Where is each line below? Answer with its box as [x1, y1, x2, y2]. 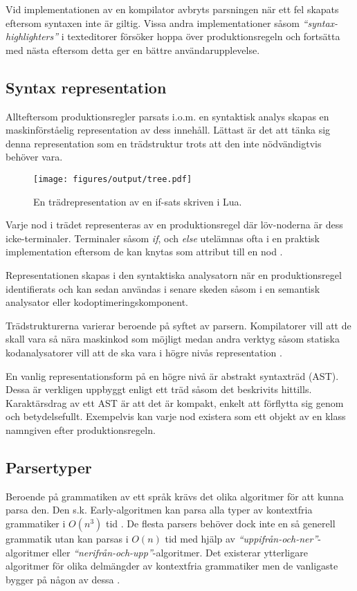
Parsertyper [6, 456, 92, 478]
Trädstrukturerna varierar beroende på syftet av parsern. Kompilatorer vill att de [6, 318, 351, 332]
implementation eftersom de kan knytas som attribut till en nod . [6, 244, 283, 259]
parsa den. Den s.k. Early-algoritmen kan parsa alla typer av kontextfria [6, 502, 313, 517]
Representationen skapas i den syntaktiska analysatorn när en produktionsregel [6, 267, 342, 282]
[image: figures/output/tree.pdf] [33, 174, 192, 184]
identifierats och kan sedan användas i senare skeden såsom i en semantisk [6, 281, 320, 295]
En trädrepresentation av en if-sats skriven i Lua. [33, 194, 242, 208]
